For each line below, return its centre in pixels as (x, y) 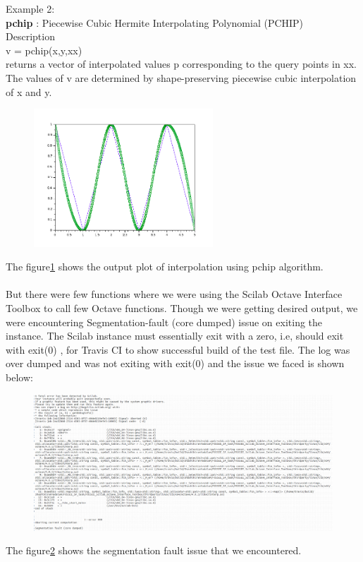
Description (30, 36)
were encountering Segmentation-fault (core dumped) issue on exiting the (164, 322)
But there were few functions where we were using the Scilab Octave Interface (174, 294)
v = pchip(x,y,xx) (44, 50)
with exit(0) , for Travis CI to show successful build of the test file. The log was (178, 349)
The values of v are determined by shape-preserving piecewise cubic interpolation (181, 77)
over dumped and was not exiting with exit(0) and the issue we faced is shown (175, 363)
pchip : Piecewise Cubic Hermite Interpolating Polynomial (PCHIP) (155, 22)
